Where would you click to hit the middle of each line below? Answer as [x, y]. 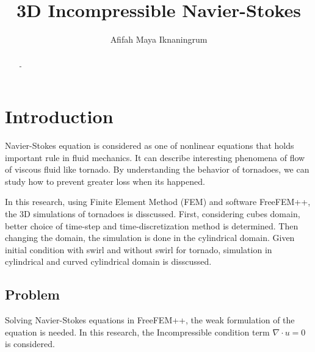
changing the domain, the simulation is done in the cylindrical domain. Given [150, 238]
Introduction [59, 116]
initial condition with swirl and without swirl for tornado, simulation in [139, 249]
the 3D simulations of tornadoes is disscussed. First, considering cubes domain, [153, 214]
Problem [32, 294]
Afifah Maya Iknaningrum [159, 39]
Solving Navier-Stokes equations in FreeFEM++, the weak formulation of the [150, 320]
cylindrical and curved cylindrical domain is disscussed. [108, 261]
